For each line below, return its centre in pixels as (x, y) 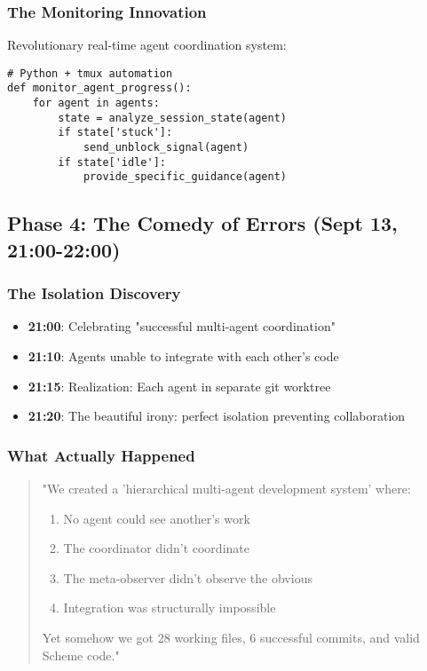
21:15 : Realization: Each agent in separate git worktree (179, 386)
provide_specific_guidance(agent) (185, 177)
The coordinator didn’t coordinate (156, 548)
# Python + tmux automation (90, 73)
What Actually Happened (101, 455)
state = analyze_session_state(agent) (172, 118)
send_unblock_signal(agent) (166, 148)
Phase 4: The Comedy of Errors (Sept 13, (202, 223)
